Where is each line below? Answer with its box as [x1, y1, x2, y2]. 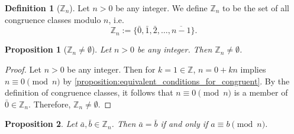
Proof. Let [5, 63, 41, 75]
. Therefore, [28, 97, 71, 110]
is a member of [234, 86, 288, 99]
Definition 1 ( [5, 2, 60, 14]
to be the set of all [222, 2, 289, 14]
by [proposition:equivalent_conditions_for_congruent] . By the [63, 74, 290, 87]
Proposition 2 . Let [5, 117, 77, 130]
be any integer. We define [115, 2, 208, 14]
